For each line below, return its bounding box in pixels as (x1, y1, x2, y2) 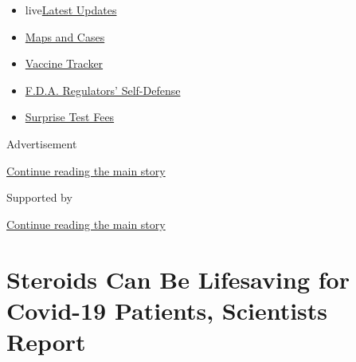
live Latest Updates (25, 2, 117, 18)
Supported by (6, 189, 72, 206)
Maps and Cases (25, 28, 105, 45)
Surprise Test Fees (25, 108, 115, 125)
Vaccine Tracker (25, 55, 104, 72)
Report (6, 325, 86, 357)
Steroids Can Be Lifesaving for (6, 262, 350, 295)
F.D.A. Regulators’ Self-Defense (25, 81, 181, 98)
